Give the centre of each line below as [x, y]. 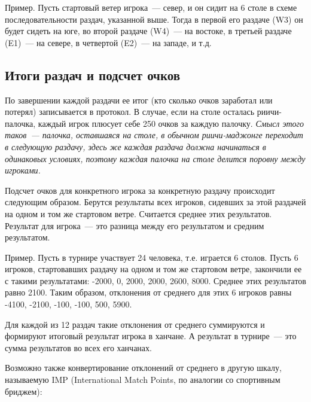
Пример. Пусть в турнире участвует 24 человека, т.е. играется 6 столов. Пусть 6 [152, 257]
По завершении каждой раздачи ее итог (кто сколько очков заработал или [139, 100]
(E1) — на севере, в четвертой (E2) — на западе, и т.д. [108, 42]
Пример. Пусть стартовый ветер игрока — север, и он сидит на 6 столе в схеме [151, 7]
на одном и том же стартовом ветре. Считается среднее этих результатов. [138, 213]
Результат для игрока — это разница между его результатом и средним [135, 225]
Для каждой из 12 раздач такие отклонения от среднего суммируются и [135, 324]
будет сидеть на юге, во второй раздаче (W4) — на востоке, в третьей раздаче [148, 31]
